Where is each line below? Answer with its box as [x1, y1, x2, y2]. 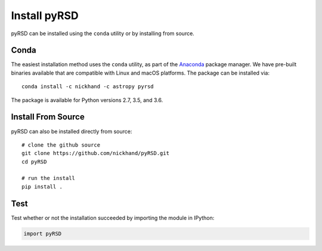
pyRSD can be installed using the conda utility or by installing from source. [11, 30, 195, 37]
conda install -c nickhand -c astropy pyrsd [21, 83, 154, 90]
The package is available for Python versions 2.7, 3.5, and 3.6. [11, 96, 163, 104]
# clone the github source [21, 141, 101, 148]
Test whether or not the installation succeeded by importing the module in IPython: [11, 214, 215, 221]
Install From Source [11, 112, 85, 122]
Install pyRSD [11, 9, 79, 22]
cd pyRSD [21, 158, 47, 165]
